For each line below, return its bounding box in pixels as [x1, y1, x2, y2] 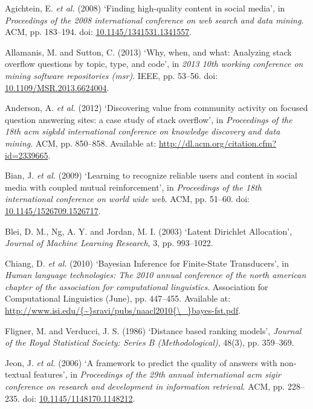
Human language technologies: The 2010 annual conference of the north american [5, 268, 306, 281]
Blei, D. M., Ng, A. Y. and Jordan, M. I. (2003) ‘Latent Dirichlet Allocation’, [5, 224, 292, 237]
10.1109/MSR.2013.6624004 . [5, 81, 109, 94]
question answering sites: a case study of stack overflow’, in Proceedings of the [5, 113, 292, 125]
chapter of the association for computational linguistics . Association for [5, 280, 268, 293]
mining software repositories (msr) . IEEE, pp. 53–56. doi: [5, 69, 218, 81]
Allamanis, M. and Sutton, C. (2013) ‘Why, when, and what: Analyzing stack [5, 45, 292, 58]
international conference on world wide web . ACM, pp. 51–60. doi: [5, 192, 250, 205]
